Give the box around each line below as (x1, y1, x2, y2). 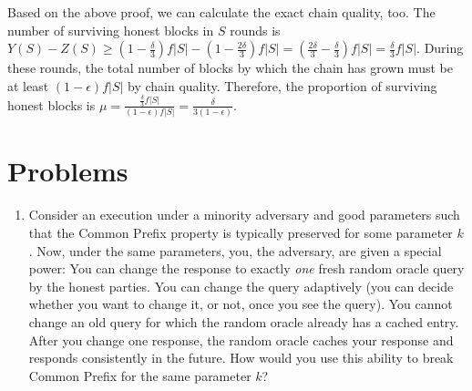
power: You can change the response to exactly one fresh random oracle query (28, 259, 465, 278)
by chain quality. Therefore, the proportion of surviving (128, 76, 437, 95)
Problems (7, 152, 128, 190)
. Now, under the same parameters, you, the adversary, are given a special (28, 241, 442, 260)
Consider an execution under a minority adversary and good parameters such (28, 205, 460, 224)
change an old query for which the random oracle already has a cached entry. (28, 312, 459, 331)
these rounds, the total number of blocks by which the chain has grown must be (7, 58, 453, 77)
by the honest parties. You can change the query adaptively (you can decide (28, 276, 454, 295)
